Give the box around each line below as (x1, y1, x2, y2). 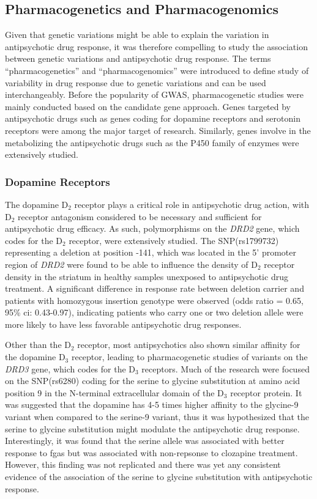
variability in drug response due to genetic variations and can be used (5, 76, 266, 89)
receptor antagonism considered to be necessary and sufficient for (18, 210, 262, 223)
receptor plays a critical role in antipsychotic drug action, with (74, 198, 310, 210)
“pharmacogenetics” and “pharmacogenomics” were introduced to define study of (5, 64, 309, 76)
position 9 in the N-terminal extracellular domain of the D (5, 386, 224, 399)
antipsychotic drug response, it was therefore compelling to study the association (5, 40, 308, 53)
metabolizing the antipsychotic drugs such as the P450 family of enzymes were (5, 136, 299, 149)
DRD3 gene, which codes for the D (5, 362, 136, 375)
